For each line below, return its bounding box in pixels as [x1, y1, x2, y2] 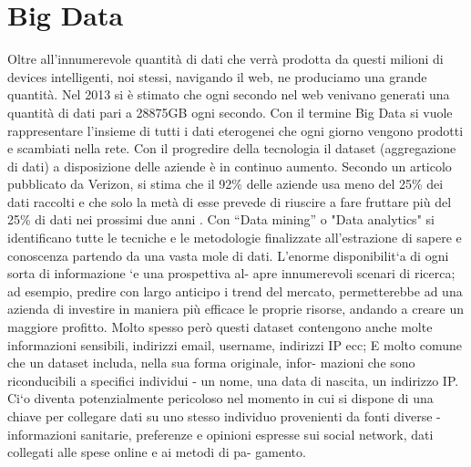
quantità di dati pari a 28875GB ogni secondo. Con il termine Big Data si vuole [7, 102, 453, 121]
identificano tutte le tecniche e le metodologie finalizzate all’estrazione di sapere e [7, 228, 462, 247]
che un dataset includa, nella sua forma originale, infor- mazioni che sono [7, 353, 415, 372]
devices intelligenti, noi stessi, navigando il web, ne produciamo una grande [7, 67, 427, 86]
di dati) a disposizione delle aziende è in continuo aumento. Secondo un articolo [7, 156, 452, 175]
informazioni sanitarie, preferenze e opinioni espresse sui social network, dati [7, 424, 434, 443]
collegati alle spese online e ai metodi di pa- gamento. [7, 442, 306, 462]
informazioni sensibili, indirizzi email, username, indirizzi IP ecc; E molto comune [7, 335, 462, 354]
